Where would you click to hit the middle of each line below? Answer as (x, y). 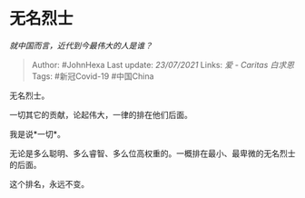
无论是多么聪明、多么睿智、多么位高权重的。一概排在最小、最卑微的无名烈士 (152, 153)
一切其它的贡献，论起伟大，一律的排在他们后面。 (101, 114)
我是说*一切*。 (38, 134)
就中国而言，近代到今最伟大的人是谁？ (81, 45)
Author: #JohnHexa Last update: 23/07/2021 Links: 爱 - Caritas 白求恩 (163, 64)
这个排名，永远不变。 (49, 183)
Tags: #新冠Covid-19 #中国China (93, 76)
